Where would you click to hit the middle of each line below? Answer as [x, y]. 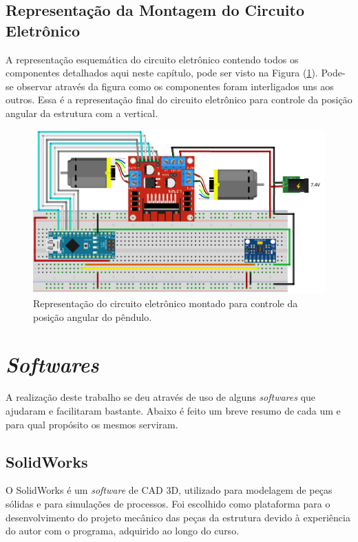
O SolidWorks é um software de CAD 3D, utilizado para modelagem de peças [169, 490]
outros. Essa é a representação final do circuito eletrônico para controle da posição [179, 100]
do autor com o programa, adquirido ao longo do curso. [123, 531]
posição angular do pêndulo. [93, 316]
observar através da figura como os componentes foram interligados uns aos [175, 86]
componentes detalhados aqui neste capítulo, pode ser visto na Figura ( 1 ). [162, 73]
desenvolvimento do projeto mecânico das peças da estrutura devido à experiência [178, 517]
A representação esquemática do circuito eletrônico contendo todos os [152, 59]
